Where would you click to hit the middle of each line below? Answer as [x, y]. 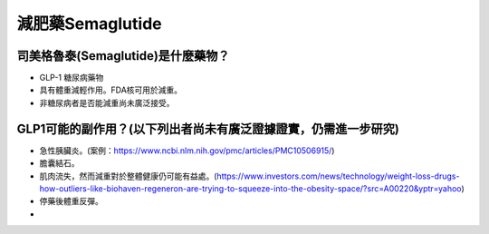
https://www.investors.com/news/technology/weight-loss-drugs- [338, 176]
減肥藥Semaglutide [89, 24]
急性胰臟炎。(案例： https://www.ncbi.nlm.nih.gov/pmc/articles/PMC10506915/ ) [187, 151]
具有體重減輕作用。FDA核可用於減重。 [111, 90]
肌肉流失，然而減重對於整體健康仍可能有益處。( [128, 176]
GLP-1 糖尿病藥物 [72, 78]
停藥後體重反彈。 [71, 201]
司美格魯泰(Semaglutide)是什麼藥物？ [123, 56]
